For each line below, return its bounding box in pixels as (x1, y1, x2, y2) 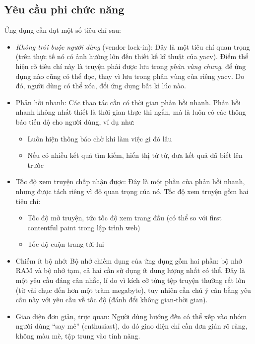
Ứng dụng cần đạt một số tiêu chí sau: (4, 25, 121, 35)
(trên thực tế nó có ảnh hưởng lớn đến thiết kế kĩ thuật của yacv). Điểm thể (15, 51, 249, 62)
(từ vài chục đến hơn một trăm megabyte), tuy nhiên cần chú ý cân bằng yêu (15, 284, 251, 295)
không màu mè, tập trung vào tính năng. (15, 331, 140, 341)
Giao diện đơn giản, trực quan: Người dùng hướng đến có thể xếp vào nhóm (15, 311, 247, 321)
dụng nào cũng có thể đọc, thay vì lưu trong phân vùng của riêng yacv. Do (15, 70, 245, 81)
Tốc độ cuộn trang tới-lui (27, 239, 104, 249)
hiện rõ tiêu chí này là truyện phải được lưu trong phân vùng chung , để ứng (15, 61, 246, 71)
